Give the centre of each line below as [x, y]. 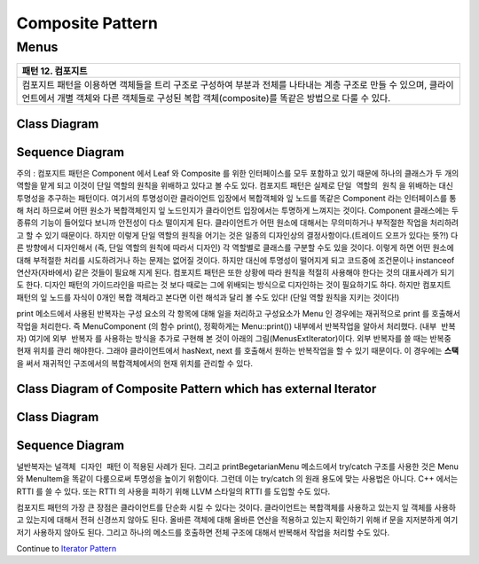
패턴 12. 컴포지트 [55, 71]
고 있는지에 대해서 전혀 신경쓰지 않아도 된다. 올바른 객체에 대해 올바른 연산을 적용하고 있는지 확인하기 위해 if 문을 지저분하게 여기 [237, 520]
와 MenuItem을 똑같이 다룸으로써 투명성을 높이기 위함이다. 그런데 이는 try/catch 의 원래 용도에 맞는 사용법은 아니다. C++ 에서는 [237, 479]
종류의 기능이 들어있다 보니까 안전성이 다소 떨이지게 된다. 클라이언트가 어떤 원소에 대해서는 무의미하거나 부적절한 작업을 [222, 223]
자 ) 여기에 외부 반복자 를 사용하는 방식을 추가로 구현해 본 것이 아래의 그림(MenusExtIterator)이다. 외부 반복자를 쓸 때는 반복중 [234, 338]
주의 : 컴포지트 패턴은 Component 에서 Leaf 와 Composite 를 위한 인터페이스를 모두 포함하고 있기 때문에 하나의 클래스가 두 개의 [238, 173]
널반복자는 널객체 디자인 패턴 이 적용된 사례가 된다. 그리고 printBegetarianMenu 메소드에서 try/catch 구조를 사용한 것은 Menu [237, 466]
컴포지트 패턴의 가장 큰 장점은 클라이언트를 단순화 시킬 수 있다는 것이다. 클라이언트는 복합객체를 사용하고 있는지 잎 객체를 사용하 [236, 507]
